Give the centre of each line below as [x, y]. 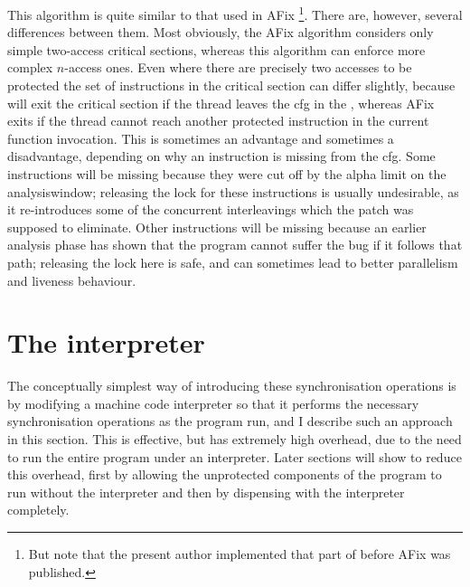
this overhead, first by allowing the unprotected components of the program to [225, 474]
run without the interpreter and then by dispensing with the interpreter [206, 492]
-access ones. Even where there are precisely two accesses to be [238, 67]
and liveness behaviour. [72, 280]
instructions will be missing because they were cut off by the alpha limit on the [227, 174]
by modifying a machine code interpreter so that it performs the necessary [213, 403]
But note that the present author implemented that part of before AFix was [240, 554]
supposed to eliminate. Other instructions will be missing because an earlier [217, 227]
